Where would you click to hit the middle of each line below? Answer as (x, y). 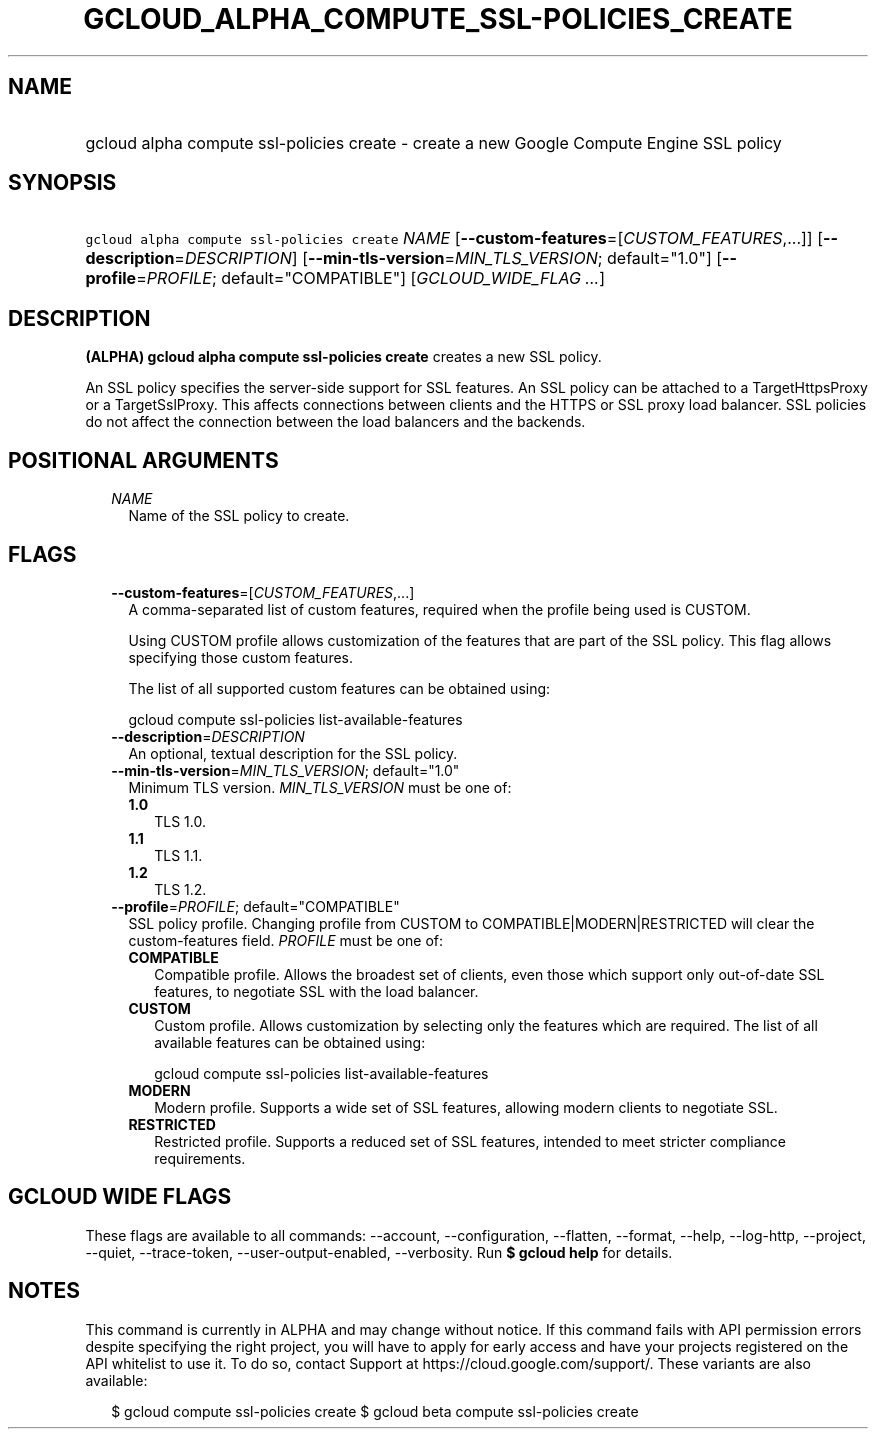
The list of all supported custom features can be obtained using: (339, 688)
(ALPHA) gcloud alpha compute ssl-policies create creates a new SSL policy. (343, 357)
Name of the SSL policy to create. (239, 516)
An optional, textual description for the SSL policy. (293, 753)
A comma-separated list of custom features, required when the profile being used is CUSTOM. (439, 609)
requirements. (200, 1158)
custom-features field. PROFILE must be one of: (286, 940)
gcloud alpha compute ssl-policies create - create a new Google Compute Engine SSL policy (433, 142)
